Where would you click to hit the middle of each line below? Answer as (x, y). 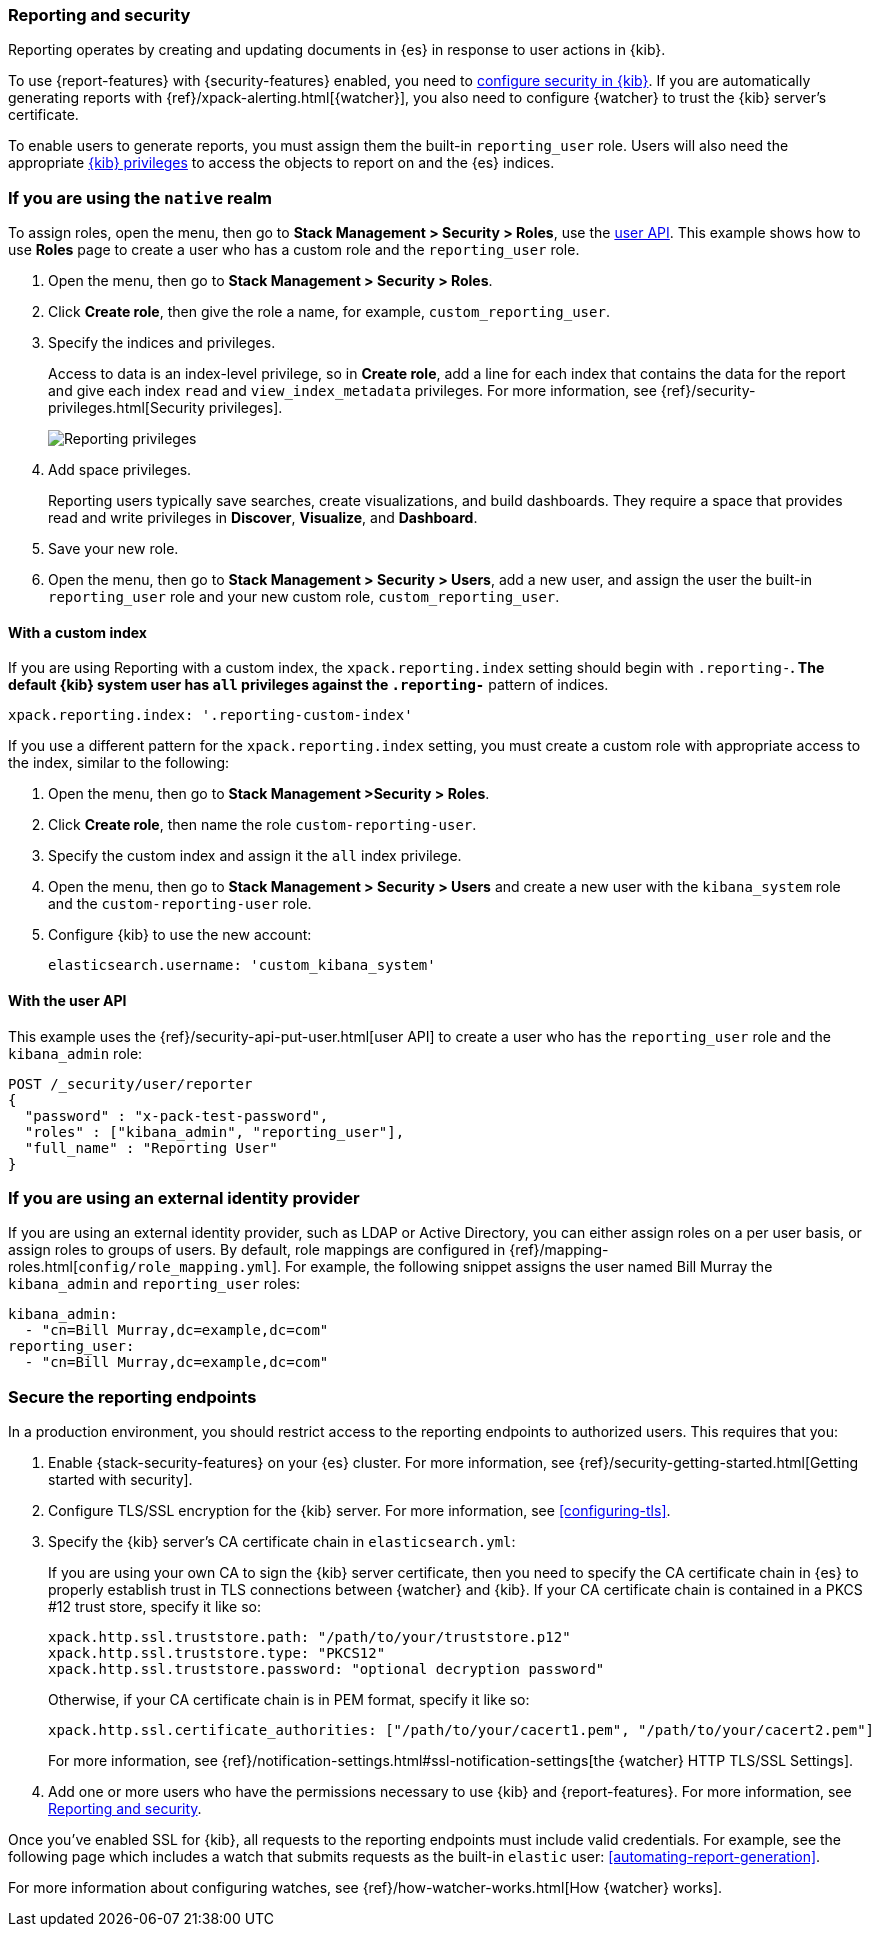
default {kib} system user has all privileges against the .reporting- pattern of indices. (308, 685)
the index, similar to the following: (119, 763)
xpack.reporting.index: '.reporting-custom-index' (210, 715)
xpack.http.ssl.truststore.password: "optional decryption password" (326, 1669)
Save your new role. (113, 549)
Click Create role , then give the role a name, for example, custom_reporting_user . (329, 312)
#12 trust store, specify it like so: (154, 1607)
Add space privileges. (120, 470)
